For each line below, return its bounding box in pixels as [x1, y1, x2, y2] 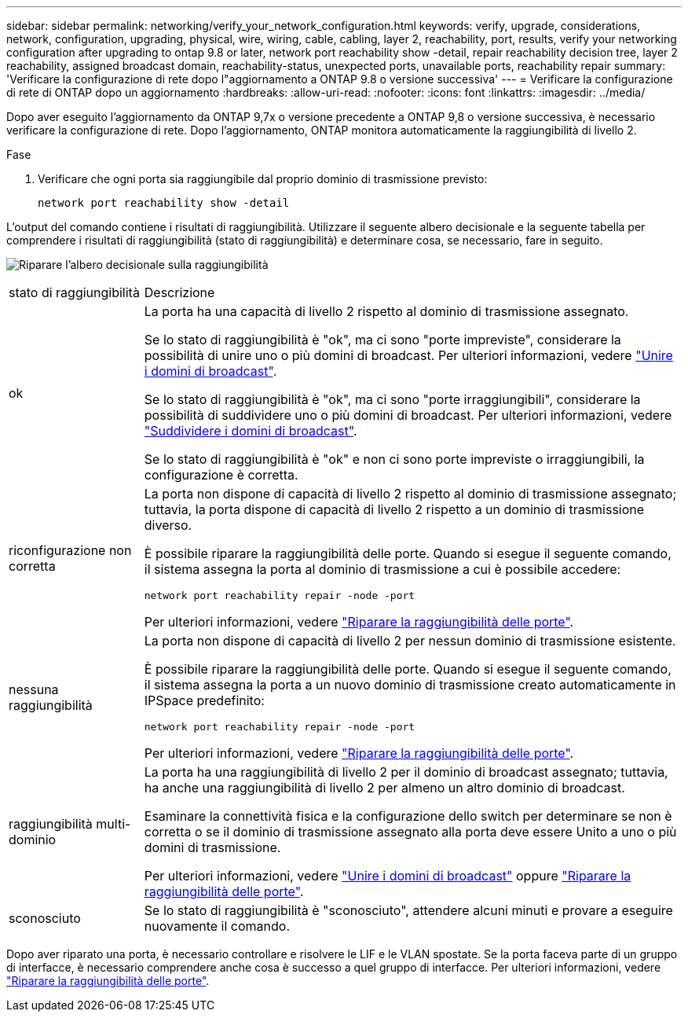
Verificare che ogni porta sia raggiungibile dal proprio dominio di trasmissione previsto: [38, 172, 488, 186]
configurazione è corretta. [144, 467, 298, 483]
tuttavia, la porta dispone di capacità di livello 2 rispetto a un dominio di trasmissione [144, 502, 645, 517]
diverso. [144, 517, 192, 533]
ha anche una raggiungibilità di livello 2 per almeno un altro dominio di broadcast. [144, 780, 625, 796]
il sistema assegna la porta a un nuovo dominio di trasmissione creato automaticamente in [144, 677, 676, 693]
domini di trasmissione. [144, 840, 281, 855]
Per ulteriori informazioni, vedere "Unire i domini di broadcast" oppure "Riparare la [144, 868, 631, 884]
